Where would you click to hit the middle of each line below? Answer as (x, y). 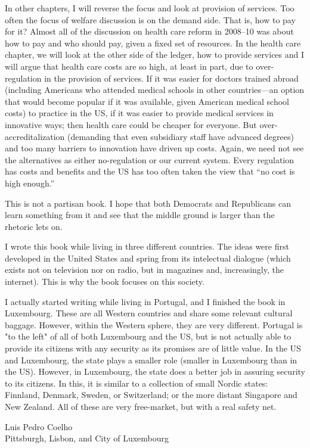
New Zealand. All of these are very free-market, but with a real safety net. (141, 406)
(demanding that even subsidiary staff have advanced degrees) (181, 136)
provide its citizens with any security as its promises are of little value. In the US (153, 348)
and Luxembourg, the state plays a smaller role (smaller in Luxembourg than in (151, 360)
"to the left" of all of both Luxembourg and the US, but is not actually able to (148, 336)
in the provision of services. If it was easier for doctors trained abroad (171, 78)
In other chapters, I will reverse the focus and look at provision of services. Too (150, 8)
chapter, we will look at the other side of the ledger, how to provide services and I (155, 55)
